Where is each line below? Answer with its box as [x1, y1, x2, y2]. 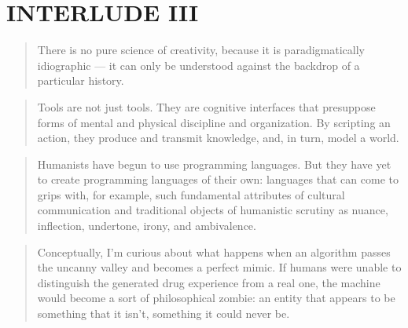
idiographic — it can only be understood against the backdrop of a [37, 56, 360, 73]
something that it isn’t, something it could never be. [37, 305, 290, 322]
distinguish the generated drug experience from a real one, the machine [37, 274, 380, 290]
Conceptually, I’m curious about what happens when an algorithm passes [37, 243, 391, 260]
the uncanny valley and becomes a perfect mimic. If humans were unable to [37, 259, 402, 275]
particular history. [37, 72, 124, 89]
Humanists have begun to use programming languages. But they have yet [37, 155, 391, 172]
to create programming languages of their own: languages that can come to [37, 171, 399, 188]
